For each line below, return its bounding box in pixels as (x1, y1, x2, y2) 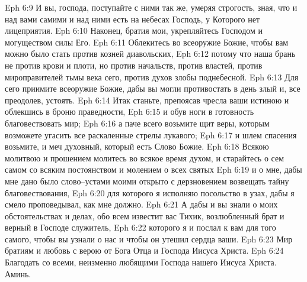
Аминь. (5, 267, 31, 280)
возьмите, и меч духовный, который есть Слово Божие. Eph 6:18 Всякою (5, 140, 269, 153)
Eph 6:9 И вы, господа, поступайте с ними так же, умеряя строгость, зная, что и (5, 1, 298, 13)
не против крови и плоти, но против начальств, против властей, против (5, 59, 263, 71)
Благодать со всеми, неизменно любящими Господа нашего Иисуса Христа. (5, 256, 277, 268)
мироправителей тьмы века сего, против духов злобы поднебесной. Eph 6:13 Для (5, 70, 299, 83)
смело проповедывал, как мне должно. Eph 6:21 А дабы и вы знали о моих (5, 198, 278, 210)
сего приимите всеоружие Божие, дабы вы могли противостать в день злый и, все (5, 82, 300, 95)
